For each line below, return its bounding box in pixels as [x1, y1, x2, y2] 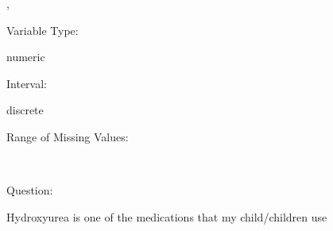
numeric [6, 48, 45, 65]
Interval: [6, 75, 47, 91]
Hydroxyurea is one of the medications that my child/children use [6, 208, 327, 225]
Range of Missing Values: [6, 128, 129, 144]
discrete [6, 102, 44, 118]
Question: [6, 182, 53, 198]
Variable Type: [6, 21, 79, 38]
